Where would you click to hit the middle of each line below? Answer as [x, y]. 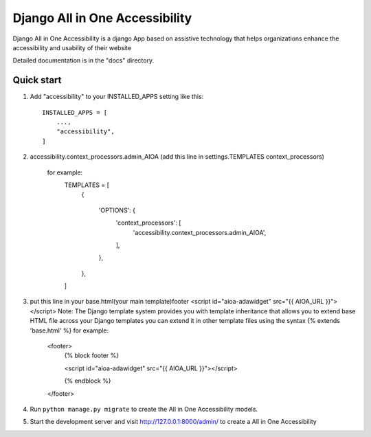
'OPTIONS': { [117, 210]
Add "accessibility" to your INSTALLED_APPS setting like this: [117, 97]
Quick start [37, 80]
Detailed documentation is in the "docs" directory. [83, 60]
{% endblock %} [88, 381]
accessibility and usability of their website [72, 47]
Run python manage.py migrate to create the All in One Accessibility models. [144, 409]
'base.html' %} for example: [69, 330]
